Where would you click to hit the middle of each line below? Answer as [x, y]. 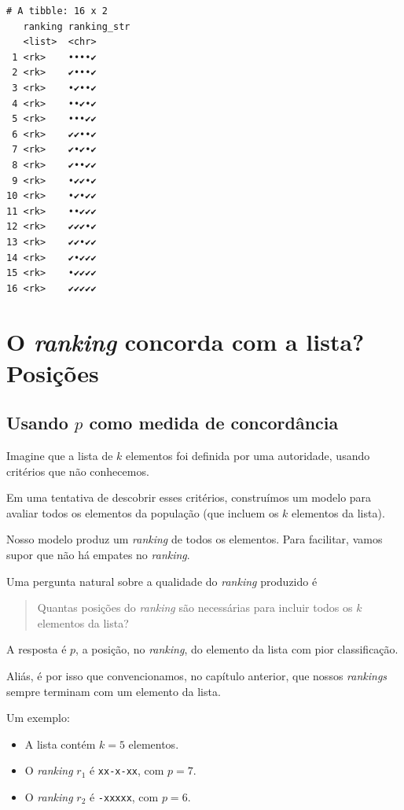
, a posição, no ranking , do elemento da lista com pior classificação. [237, 649]
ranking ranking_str [77, 26]
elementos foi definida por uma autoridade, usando [248, 456]
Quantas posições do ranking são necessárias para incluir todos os [195, 607]
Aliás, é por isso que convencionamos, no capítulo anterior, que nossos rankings [197, 675]
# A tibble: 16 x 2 [57, 11]
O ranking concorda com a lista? [185, 342]
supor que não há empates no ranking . [98, 555]
